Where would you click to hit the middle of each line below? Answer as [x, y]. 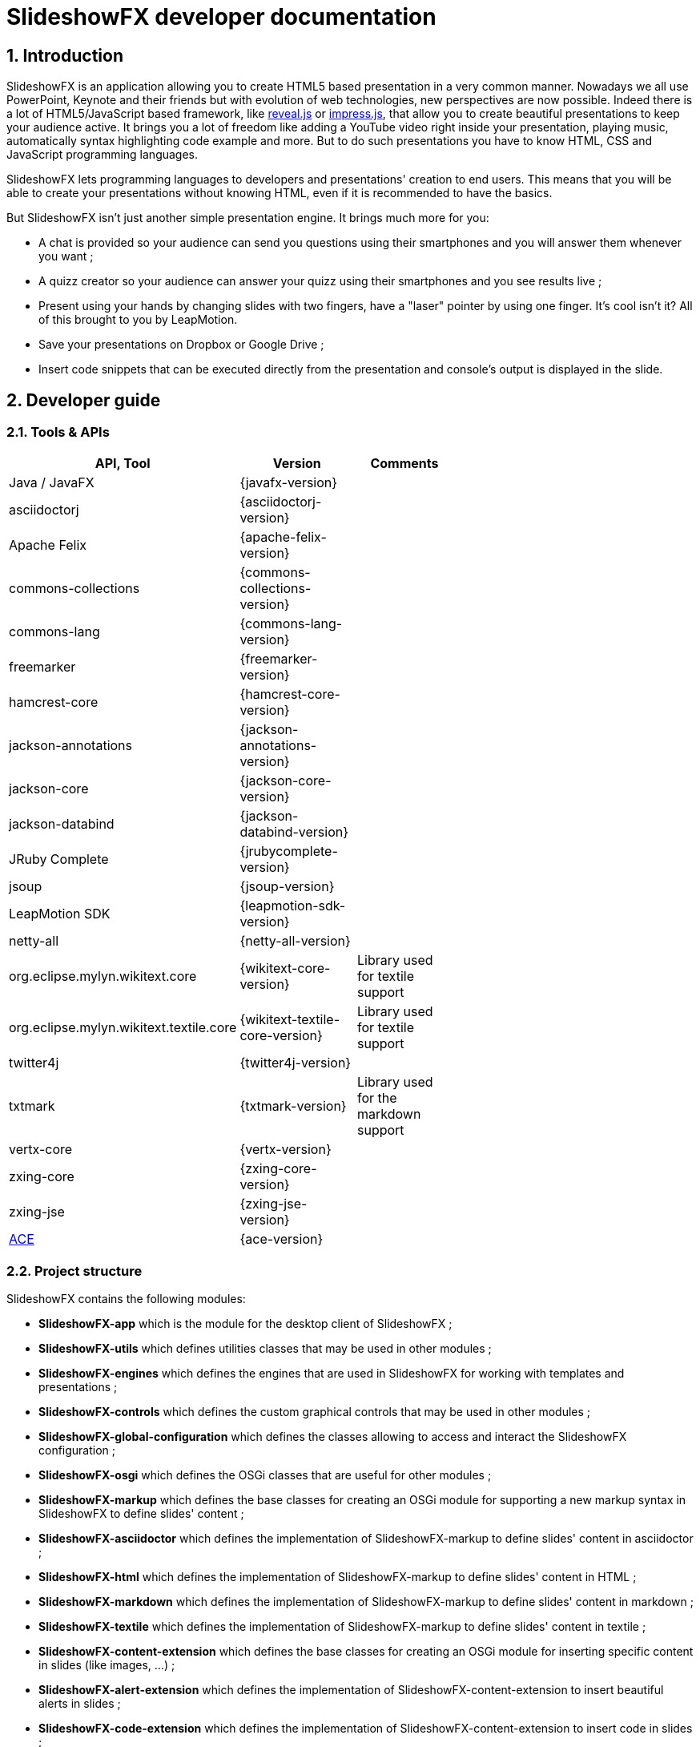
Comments [404, 464]
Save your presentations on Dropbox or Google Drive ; [181, 345]
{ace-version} [282, 1239]
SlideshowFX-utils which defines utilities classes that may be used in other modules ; [265, 1349]
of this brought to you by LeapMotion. [138, 320]
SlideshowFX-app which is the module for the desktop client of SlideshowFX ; [245, 1324]
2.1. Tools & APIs [58, 432]
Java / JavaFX [52, 483]
